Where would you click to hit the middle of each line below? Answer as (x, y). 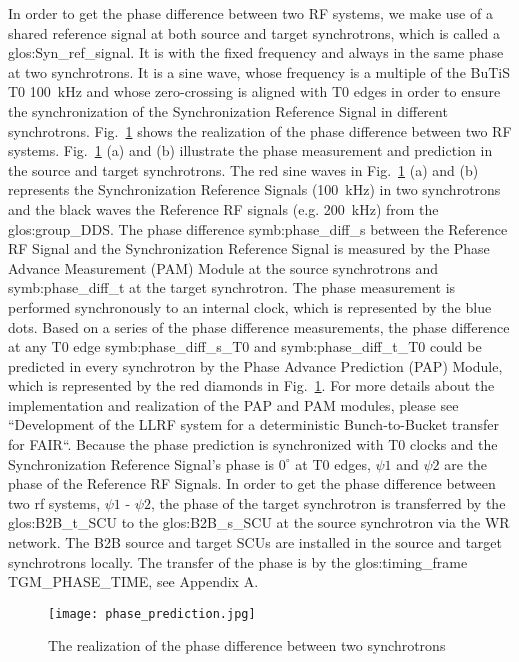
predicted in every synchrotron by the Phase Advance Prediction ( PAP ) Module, (255, 365)
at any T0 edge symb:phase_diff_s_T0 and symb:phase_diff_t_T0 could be (245, 346)
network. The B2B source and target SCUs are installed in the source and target (255, 542)
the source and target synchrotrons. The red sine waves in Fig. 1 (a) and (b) (243, 169)
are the (466, 463)
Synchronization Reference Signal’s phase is (141, 463)
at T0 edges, (333, 463)
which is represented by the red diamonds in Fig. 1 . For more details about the (251, 385)
